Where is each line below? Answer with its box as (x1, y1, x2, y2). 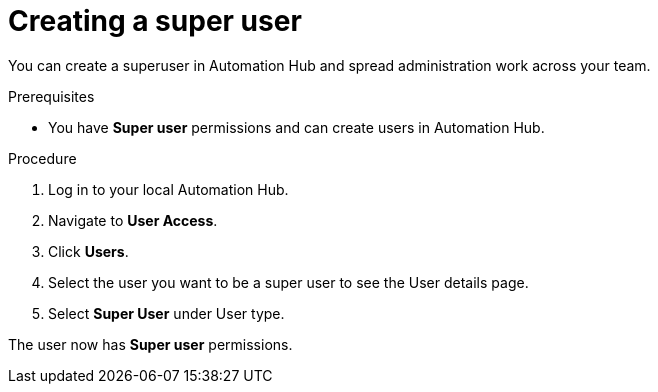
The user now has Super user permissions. (8, 335, 293, 353)
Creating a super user (8, 4, 302, 38)
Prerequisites (8, 87, 95, 105)
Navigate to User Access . (48, 211, 218, 229)
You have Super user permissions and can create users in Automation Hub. (48, 118, 545, 136)
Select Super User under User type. (48, 304, 285, 322)
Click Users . (48, 242, 129, 260)
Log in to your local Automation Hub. (48, 180, 289, 198)
